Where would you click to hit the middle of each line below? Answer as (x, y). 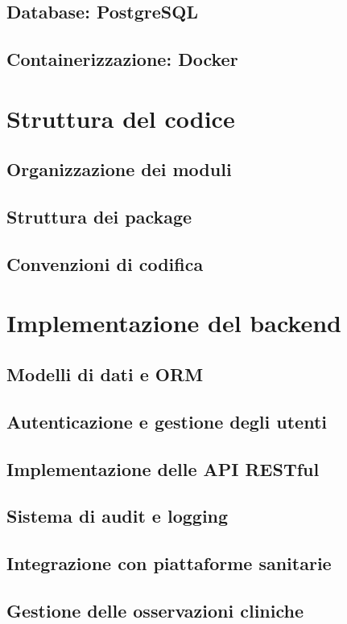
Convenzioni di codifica (105, 263)
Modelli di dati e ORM (105, 374)
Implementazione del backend (174, 323)
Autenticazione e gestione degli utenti (167, 421)
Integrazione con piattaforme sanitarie (169, 563)
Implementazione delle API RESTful (163, 468)
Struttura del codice (121, 118)
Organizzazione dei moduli (119, 169)
